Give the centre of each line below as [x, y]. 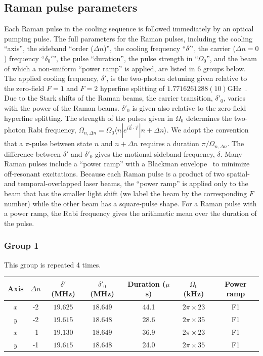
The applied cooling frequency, [52, 78]
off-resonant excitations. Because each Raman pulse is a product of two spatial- [127, 173]
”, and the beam [232, 58]
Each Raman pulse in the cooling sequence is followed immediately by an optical [129, 29]
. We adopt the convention [208, 130]
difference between [33, 153]
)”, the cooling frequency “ [145, 48]
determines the [209, 118]
